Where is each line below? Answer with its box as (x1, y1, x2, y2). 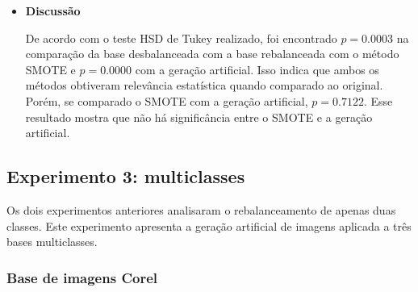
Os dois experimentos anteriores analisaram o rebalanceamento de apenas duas (6, 201, 396, 218)
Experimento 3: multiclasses (6, 164, 245, 189)
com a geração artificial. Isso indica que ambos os (135, 60, 379, 77)
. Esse (363, 92, 393, 109)
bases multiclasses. (6, 233, 98, 250)
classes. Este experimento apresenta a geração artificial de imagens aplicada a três (6, 217, 412, 234)
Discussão (25, 2, 81, 19)
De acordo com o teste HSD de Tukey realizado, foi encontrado (25, 29, 337, 46)
